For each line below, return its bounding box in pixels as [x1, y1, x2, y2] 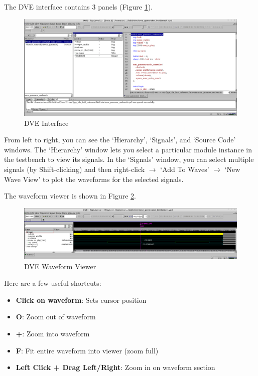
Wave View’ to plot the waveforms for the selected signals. [4, 173, 184, 184]
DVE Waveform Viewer [24, 261, 96, 271]
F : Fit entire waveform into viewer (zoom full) [16, 345, 159, 355]
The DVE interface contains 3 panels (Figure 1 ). [4, 2, 153, 12]
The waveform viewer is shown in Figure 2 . [4, 191, 136, 201]
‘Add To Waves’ [160, 163, 209, 174]
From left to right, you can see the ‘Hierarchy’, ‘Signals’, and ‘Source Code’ [4, 134, 236, 145]
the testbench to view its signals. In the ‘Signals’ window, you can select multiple [4, 154, 254, 164]
